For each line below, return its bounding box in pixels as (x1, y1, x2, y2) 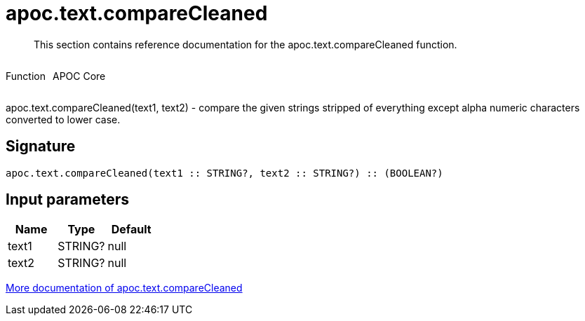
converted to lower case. (6, 113, 121, 125)
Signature (6, 137, 76, 156)
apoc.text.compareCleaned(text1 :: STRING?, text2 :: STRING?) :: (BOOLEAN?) (6, 167, 443, 179)
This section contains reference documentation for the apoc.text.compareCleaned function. (34, 38, 457, 50)
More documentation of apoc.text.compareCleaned (6, 282, 243, 294)
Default (111, 222, 152, 237)
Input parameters (6, 191, 130, 209)
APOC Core (52, 69, 106, 82)
